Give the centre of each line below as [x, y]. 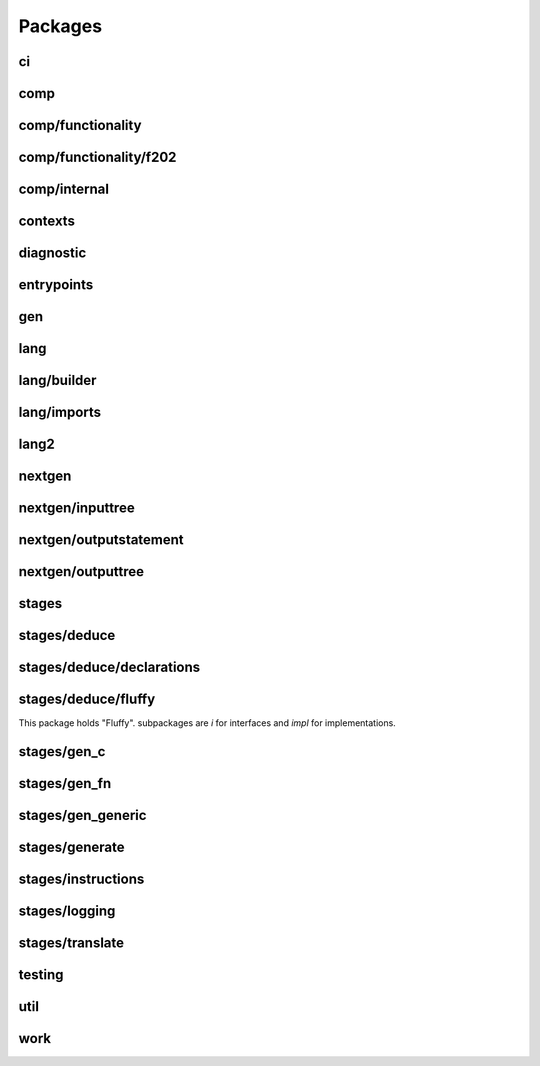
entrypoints [56, 285]
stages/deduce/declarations [109, 667]
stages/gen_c [62, 751]
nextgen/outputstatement [101, 540]
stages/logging [67, 911]
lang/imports [60, 412]
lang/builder [57, 380]
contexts [46, 221]
